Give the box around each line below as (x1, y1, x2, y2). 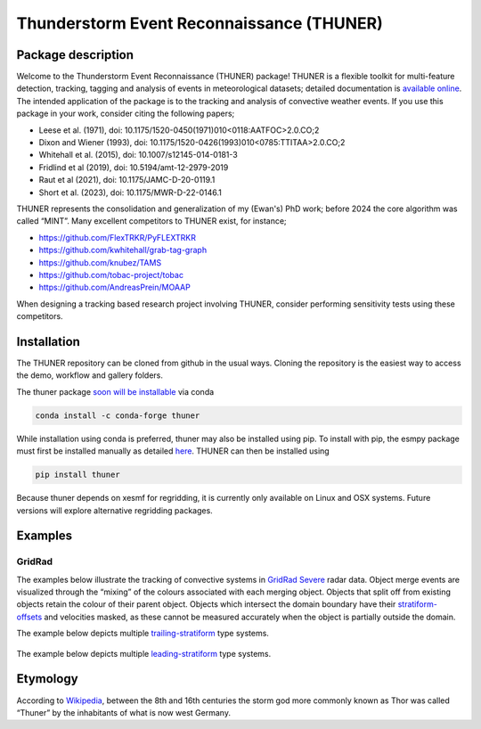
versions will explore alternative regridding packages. (16, 504, 213, 516)
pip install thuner (35, 470, 120, 480)
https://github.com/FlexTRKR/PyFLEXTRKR (38, 232, 196, 242)
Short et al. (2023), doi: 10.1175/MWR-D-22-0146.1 (38, 187, 222, 198)
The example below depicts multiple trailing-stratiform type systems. (16, 628, 269, 639)
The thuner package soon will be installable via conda (16, 386, 215, 397)
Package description (16, 47, 134, 62)
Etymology (16, 671, 79, 686)
